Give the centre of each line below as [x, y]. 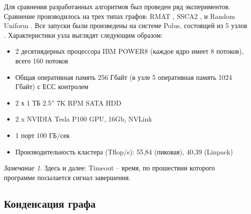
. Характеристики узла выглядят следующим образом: [83, 35]
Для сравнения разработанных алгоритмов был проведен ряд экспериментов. [117, 6]
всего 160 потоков [42, 60]
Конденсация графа [50, 203]
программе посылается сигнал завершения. [67, 177]
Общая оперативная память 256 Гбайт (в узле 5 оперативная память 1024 [124, 77]
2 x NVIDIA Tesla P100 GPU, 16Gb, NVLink [84, 119]
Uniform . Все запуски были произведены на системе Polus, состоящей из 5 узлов [126, 25]
